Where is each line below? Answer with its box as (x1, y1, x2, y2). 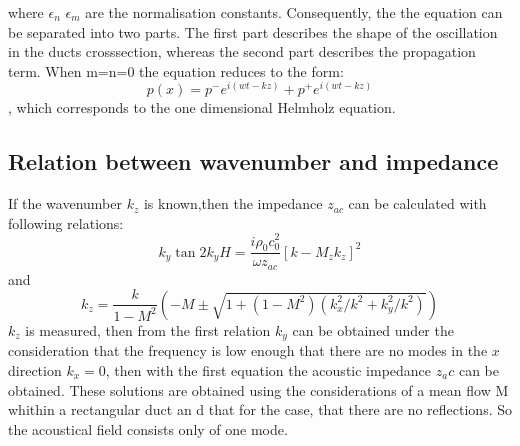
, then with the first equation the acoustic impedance (105, 359, 432, 380)
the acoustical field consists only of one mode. (8, 418, 288, 439)
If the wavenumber (8, 193, 122, 214)
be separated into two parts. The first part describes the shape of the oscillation (8, 21, 498, 42)
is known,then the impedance (143, 193, 323, 214)
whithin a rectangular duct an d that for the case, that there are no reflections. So (8, 399, 513, 420)
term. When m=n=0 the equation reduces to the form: (8, 60, 344, 81)
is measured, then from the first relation (25, 319, 271, 340)
